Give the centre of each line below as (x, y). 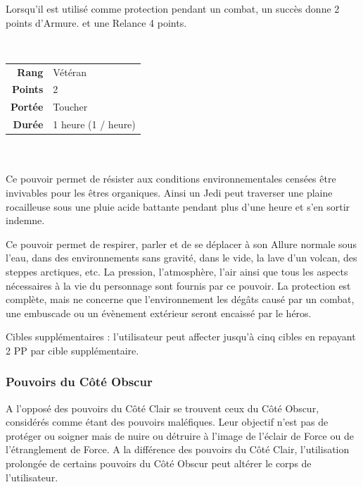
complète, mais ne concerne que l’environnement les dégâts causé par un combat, (180, 299)
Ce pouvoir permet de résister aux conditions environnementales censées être (171, 179)
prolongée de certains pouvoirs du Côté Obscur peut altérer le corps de (159, 463)
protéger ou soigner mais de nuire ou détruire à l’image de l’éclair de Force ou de (180, 435)
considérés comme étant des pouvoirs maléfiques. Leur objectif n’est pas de (167, 422)
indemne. (25, 220)
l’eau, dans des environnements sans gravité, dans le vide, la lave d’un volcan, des (181, 258)
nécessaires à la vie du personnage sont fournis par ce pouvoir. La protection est (178, 285)
